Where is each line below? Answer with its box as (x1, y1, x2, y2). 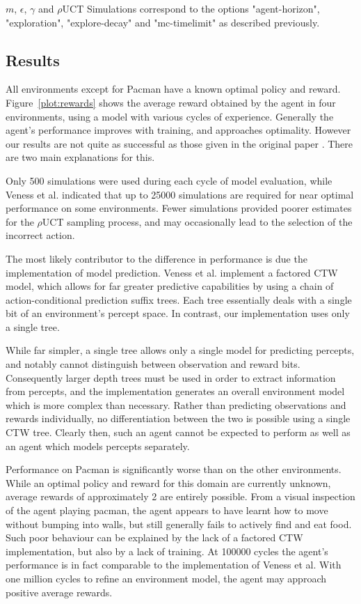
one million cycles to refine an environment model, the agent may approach (6, 571, 327, 585)
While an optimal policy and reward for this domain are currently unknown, (6, 475, 331, 490)
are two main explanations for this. (6, 150, 155, 164)
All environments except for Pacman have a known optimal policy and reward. (6, 82, 341, 96)
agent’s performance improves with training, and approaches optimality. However (6, 123, 351, 137)
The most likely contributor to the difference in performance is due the (6, 251, 307, 265)
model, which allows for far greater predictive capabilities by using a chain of (6, 279, 334, 293)
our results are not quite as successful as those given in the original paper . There (6, 136, 353, 150)
